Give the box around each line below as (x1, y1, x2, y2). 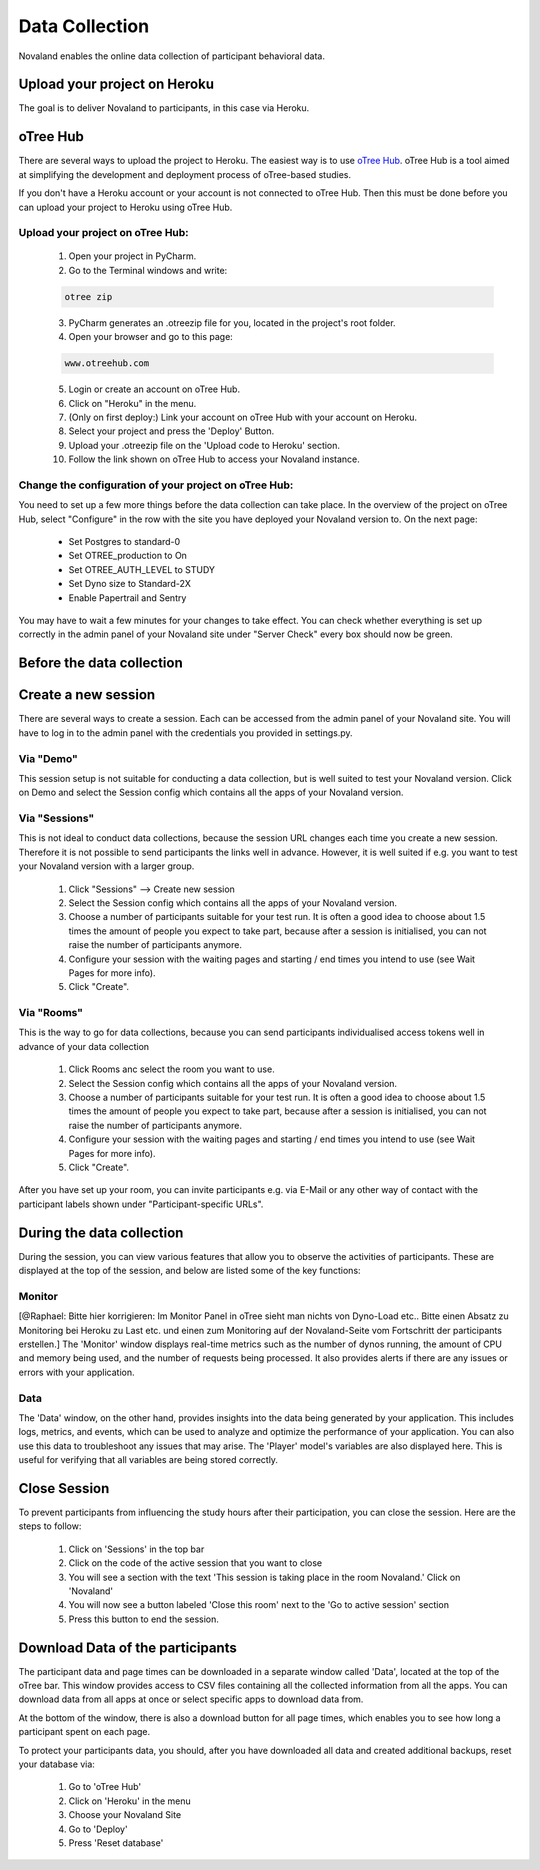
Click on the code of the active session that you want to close (68, 1557, 323, 1569)
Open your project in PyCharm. (68, 250, 197, 262)
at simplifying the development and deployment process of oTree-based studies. (18, 168, 352, 180)
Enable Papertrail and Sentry (68, 591, 187, 604)
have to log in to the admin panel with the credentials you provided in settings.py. (18, 726, 354, 739)
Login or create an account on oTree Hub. (68, 383, 240, 395)
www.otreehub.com (64, 358, 150, 369)
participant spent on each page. (18, 1726, 151, 1738)
